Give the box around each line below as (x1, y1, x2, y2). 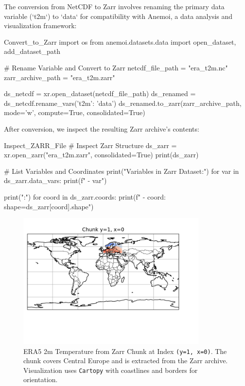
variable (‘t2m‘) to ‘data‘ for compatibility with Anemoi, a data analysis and (4, 11, 233, 21)
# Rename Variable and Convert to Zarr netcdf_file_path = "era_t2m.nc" (4, 62, 228, 72)
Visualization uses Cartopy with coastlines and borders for (23, 365, 198, 375)
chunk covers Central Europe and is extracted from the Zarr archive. (23, 355, 228, 366)
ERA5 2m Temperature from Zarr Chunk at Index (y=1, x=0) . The (23, 346, 227, 356)
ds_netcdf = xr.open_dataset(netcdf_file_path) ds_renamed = (4, 88, 196, 99)
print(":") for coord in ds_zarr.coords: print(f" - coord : (4, 191, 166, 201)
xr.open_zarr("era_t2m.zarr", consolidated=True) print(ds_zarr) (4, 150, 199, 160)
